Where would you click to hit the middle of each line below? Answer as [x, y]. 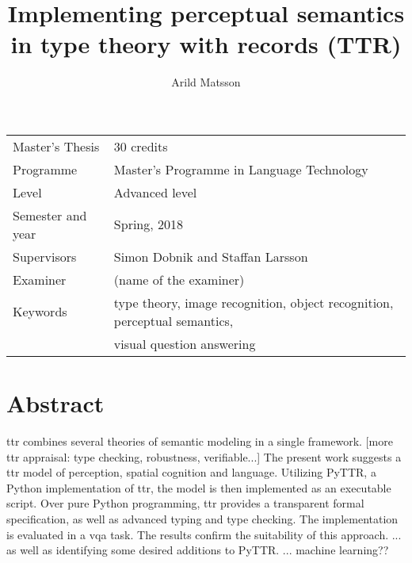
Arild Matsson [206, 82]
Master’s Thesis [56, 146]
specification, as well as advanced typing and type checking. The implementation [202, 519]
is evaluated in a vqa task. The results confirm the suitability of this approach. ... [204, 534]
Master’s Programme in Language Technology [241, 169]
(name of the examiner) [179, 279]
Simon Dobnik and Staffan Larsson [211, 256]
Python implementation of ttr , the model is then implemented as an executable [199, 487]
